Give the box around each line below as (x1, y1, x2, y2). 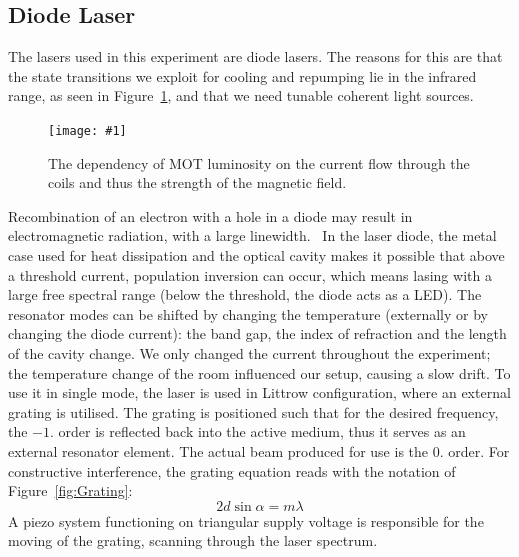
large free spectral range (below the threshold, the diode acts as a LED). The (8, 284, 482, 305)
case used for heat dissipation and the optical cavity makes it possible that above (8, 245, 505, 266)
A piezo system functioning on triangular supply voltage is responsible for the (8, 510, 484, 531)
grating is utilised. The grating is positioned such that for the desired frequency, (8, 401, 499, 422)
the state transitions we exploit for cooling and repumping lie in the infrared (8, 65, 477, 86)
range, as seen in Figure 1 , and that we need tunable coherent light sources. (8, 85, 474, 106)
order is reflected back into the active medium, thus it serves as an (58, 421, 466, 442)
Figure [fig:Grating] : (8, 480, 133, 501)
